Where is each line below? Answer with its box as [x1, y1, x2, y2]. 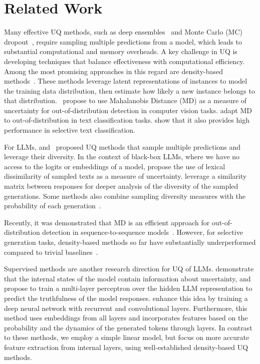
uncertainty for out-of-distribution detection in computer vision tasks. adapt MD [4, 105, 252, 115]
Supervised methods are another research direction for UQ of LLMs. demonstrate [4, 263, 254, 274]
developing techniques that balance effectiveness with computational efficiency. [4, 56, 245, 66]
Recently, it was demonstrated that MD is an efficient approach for [4, 217, 210, 227]
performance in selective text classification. [4, 125, 136, 135]
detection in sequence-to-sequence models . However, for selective [42, 227, 243, 237]
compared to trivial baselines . [4, 246, 98, 257]
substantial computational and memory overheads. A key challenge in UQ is [4, 46, 237, 57]
